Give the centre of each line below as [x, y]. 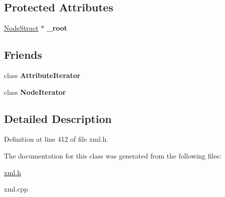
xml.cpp [16, 189]
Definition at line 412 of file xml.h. [56, 139]
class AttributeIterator [42, 75]
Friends [23, 55]
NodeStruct [21, 28]
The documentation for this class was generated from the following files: [113, 155]
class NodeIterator [35, 92]
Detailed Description [58, 118]
